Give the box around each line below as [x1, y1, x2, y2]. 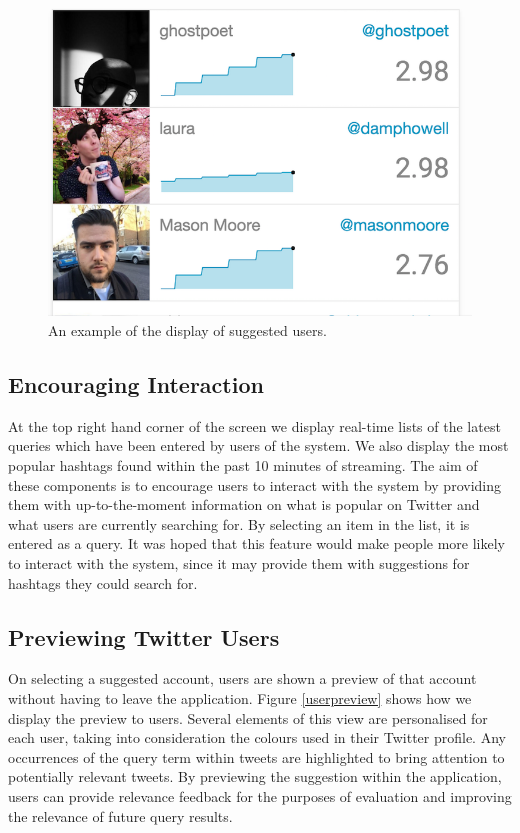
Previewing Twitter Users [8, 621, 280, 652]
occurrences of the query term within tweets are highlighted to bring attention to [8, 746, 505, 767]
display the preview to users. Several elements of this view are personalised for [8, 707, 488, 728]
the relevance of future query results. [8, 805, 233, 826]
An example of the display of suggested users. [48, 320, 327, 341]
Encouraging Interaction [8, 369, 264, 399]
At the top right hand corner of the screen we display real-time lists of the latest [8, 415, 501, 436]
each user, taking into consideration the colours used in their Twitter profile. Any [8, 727, 506, 748]
